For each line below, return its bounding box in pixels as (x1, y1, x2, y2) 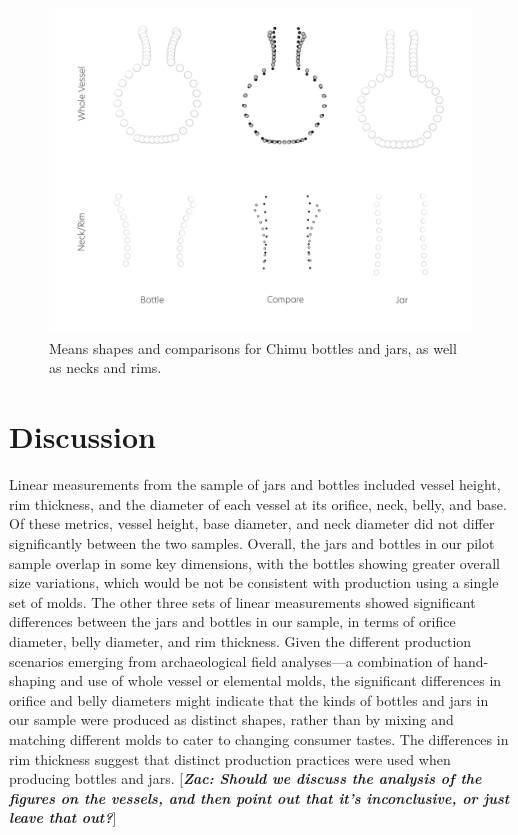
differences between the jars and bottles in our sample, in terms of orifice (9, 611, 456, 632)
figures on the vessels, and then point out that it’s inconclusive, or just (9, 787, 510, 808)
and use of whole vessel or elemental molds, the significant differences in (60, 670, 502, 691)
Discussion (9, 416, 156, 457)
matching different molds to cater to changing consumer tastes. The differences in (9, 728, 509, 749)
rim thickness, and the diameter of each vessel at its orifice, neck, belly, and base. (9, 493, 507, 514)
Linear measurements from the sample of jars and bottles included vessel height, (9, 474, 501, 495)
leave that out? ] (9, 807, 117, 828)
